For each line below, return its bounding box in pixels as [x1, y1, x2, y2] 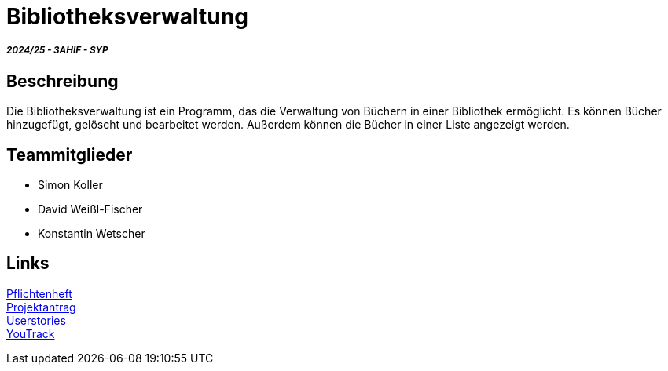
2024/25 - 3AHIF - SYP [6, 45, 108, 56]
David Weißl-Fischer [38, 202, 143, 216]
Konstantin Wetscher [38, 227, 145, 241]
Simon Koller [38, 178, 103, 192]
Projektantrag [6, 300, 76, 314]
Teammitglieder [6, 144, 133, 165]
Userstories [6, 313, 66, 327]
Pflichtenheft [6, 286, 72, 300]
